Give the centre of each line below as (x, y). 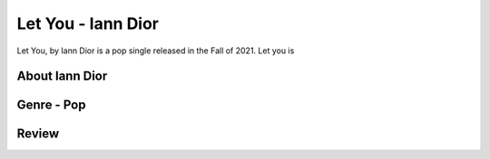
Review (38, 134)
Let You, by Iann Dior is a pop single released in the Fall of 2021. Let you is (156, 51)
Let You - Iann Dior (88, 23)
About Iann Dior (62, 76)
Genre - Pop (51, 105)
